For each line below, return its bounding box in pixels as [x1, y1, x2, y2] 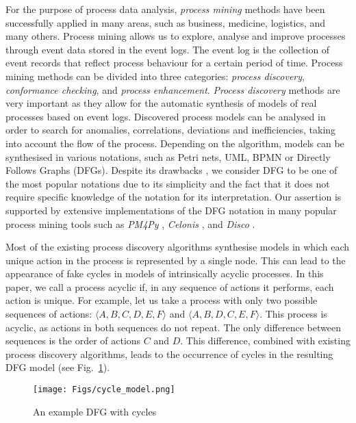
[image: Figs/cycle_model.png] [33, 385, 175, 395]
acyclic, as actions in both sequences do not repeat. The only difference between [5, 320, 341, 334]
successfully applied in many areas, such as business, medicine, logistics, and [5, 15, 326, 29]
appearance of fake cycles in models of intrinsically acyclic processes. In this [5, 266, 324, 281]
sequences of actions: [5, 307, 92, 321]
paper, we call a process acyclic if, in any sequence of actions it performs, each [5, 279, 334, 294]
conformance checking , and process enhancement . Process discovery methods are [5, 82, 340, 97]
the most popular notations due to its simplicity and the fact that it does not [5, 176, 330, 190]
